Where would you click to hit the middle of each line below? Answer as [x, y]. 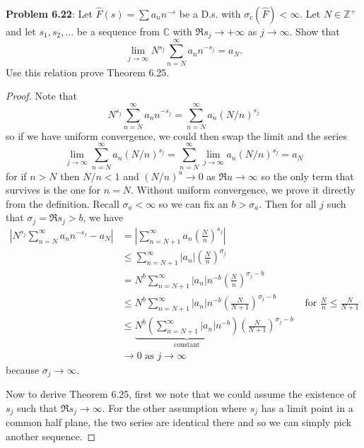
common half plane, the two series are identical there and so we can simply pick [178, 422]
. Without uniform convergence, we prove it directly [243, 190]
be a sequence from [118, 31]
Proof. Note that [42, 96]
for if [16, 176]
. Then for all [288, 203]
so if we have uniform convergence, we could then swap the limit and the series [176, 135]
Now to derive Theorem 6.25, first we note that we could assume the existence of [181, 394]
